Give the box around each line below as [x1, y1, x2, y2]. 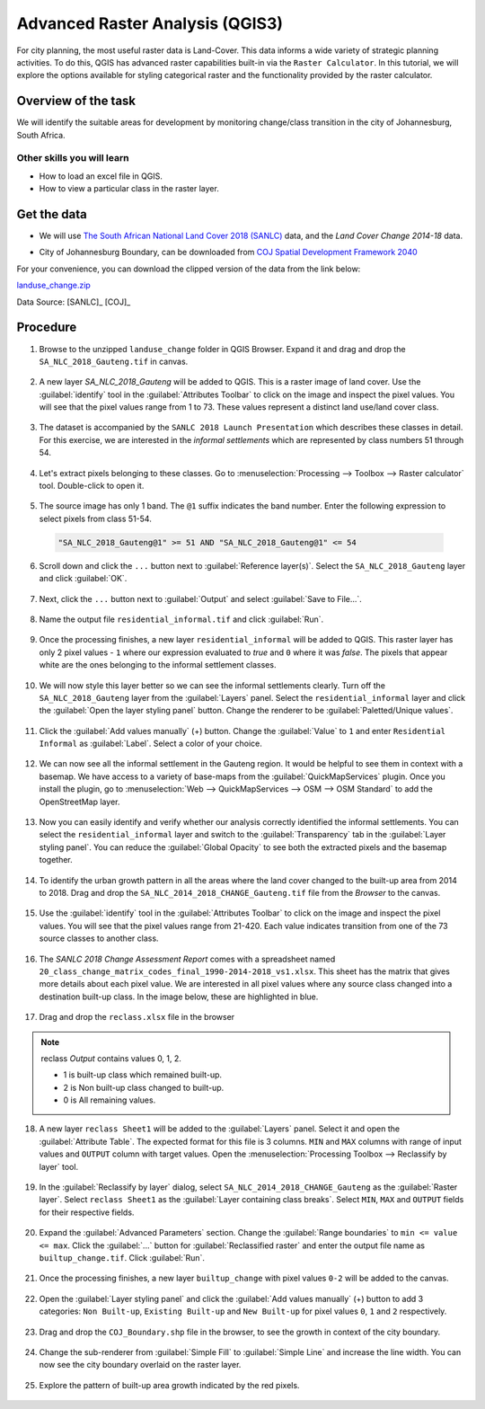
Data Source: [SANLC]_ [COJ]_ [16, 297, 131, 307]
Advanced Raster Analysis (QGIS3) [16, 13, 283, 33]
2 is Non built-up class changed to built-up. [63, 1082, 225, 1093]
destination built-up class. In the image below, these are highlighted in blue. [39, 991, 319, 1002]
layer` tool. [39, 1161, 79, 1172]
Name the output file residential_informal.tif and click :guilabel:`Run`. [39, 614, 324, 625]
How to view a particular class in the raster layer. [39, 183, 219, 194]
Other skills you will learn [16, 152, 129, 164]
